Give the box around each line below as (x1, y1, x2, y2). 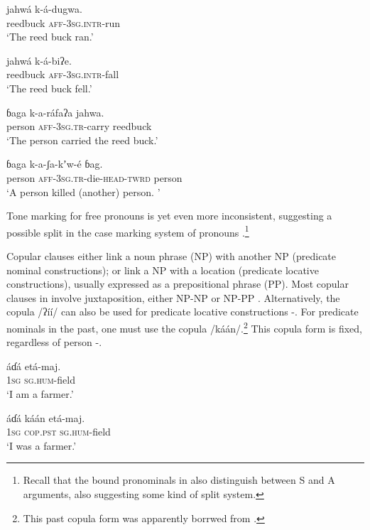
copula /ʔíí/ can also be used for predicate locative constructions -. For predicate (6, 304, 359, 319)
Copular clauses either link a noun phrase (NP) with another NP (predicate (6, 248, 337, 263)
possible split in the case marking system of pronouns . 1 (6, 222, 249, 239)
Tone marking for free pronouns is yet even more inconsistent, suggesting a (6, 208, 332, 223)
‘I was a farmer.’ (6, 438, 77, 453)
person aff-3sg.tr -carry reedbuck (6, 119, 152, 134)
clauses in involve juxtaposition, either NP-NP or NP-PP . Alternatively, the (6, 290, 340, 305)
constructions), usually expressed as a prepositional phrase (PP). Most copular (6, 276, 349, 291)
